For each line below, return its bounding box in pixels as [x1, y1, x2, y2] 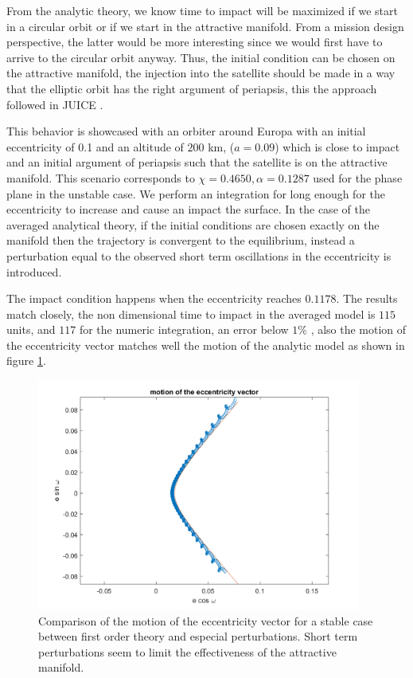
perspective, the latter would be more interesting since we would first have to [6, 33, 383, 50]
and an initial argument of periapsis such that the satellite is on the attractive [6, 154, 388, 170]
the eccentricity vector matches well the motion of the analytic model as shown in [6, 336, 405, 353]
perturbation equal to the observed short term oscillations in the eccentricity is [6, 247, 392, 264]
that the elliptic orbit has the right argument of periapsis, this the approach [6, 80, 377, 96]
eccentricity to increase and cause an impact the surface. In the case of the [6, 201, 370, 218]
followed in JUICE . [6, 96, 103, 112]
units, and [6, 321, 56, 338]
